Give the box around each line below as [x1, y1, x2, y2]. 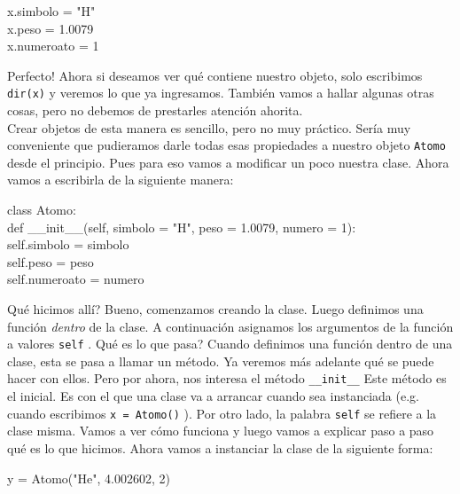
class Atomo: [7, 200, 76, 219]
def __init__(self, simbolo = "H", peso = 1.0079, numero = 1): [7, 217, 356, 236]
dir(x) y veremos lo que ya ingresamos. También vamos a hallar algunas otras [7, 83, 434, 102]
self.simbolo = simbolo [7, 235, 129, 254]
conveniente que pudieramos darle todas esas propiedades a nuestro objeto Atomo [7, 136, 446, 154]
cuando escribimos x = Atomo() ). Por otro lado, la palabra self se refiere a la [7, 404, 437, 422]
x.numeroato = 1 [7, 36, 99, 55]
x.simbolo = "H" [7, 2, 96, 20]
